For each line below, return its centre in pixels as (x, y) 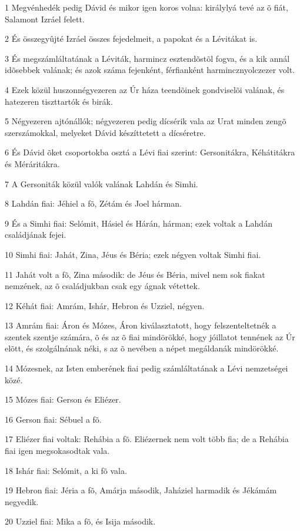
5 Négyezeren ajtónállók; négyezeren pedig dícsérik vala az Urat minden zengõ (146, 121)
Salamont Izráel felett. (45, 19)
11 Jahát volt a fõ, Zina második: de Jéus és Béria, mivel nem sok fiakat (135, 274)
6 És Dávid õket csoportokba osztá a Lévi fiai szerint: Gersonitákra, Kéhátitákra (150, 152)
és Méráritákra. (32, 163)
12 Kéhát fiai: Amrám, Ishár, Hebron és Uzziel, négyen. (105, 305)
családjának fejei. (36, 235)
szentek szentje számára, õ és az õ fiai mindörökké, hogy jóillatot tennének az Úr (150, 336)
